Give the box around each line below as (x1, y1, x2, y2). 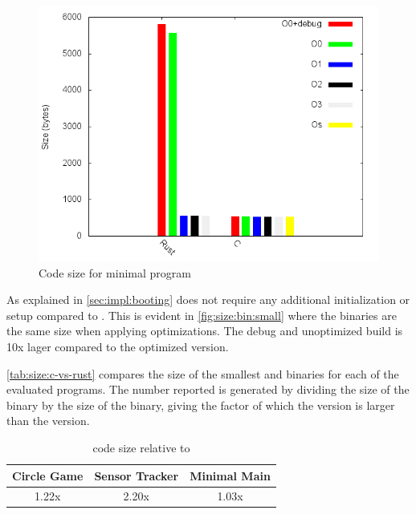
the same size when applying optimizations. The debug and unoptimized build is (6, 322, 403, 339)
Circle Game (12, 467, 84, 484)
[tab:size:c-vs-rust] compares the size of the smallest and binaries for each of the (6, 365, 399, 382)
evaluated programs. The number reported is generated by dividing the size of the (6, 381, 410, 398)
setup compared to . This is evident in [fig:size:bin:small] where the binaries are (6, 306, 397, 323)
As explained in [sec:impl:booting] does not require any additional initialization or (6, 291, 410, 308)
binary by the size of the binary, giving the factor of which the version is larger (6, 396, 395, 413)
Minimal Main (190, 467, 271, 484)
